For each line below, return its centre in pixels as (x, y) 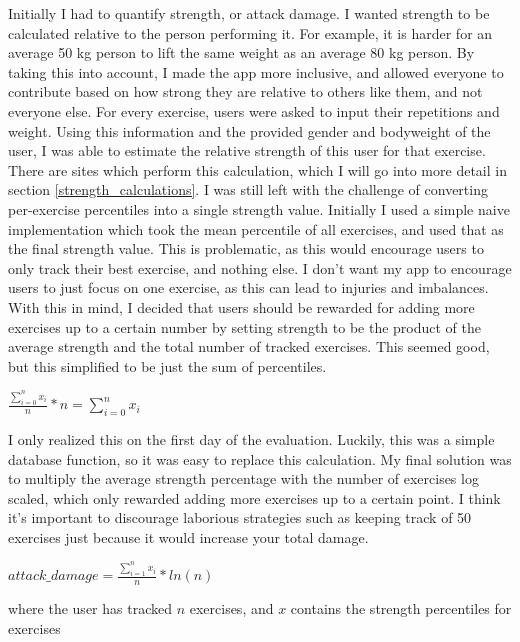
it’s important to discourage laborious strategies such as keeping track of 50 (240, 517)
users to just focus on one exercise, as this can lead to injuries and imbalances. (248, 287)
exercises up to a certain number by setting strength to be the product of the (244, 326)
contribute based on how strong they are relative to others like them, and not (245, 91)
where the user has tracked (90, 608)
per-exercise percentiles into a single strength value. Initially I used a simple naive (259, 208)
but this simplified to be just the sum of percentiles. (167, 365)
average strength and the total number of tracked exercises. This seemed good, (249, 346)
